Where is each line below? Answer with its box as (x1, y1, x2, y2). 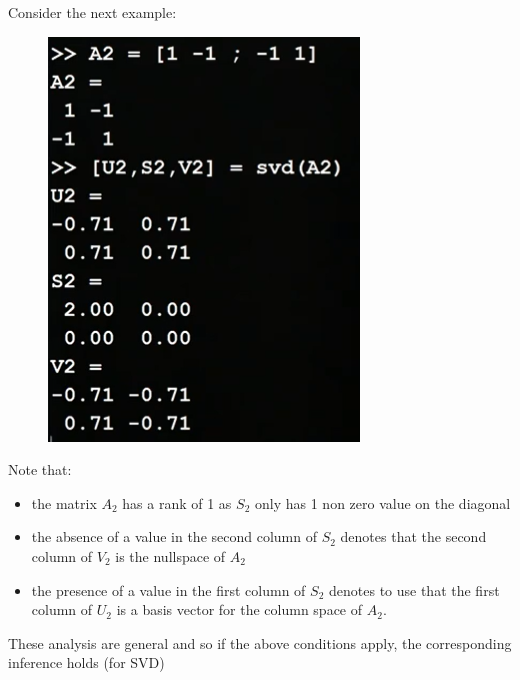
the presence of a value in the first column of (31, 579, 306, 600)
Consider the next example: (8, 2, 177, 22)
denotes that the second (340, 526, 487, 547)
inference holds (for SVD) (8, 652, 165, 673)
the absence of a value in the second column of (31, 526, 317, 547)
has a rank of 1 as (122, 492, 232, 513)
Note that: (8, 459, 72, 480)
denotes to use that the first (329, 579, 500, 600)
